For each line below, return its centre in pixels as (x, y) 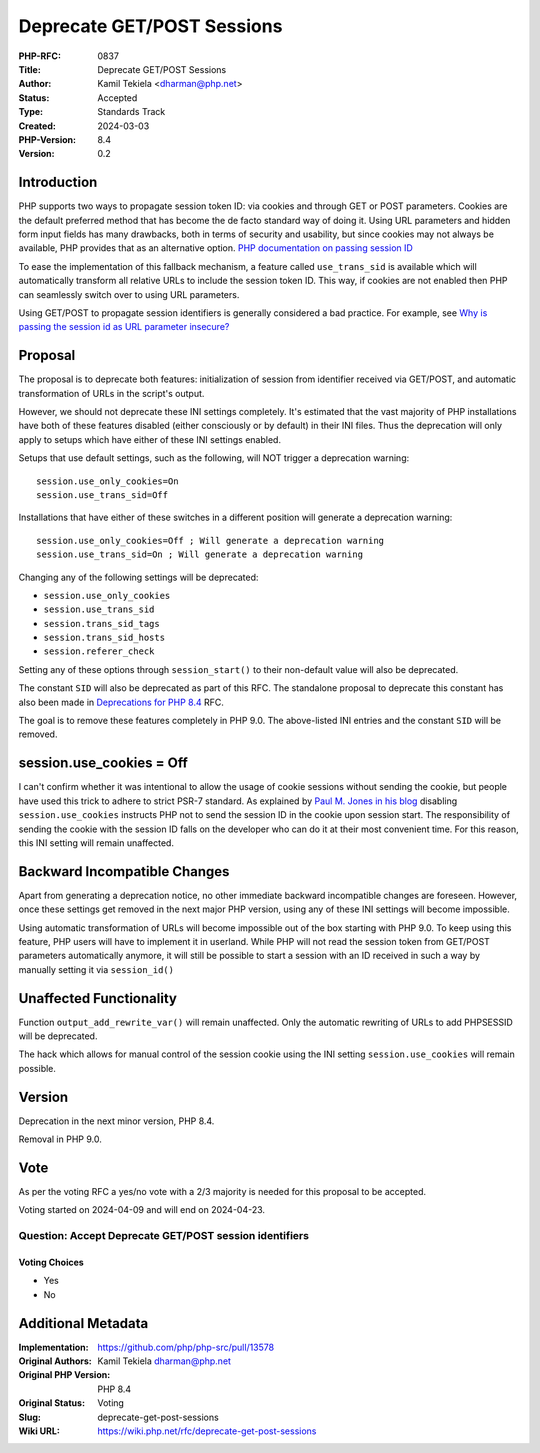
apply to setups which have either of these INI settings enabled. (150, 439)
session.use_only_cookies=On (107, 481)
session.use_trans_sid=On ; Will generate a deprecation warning (200, 554)
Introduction (58, 182)
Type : (31, 112)
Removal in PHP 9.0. (60, 1139)
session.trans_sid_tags (101, 623)
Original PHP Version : (64, 1375)
